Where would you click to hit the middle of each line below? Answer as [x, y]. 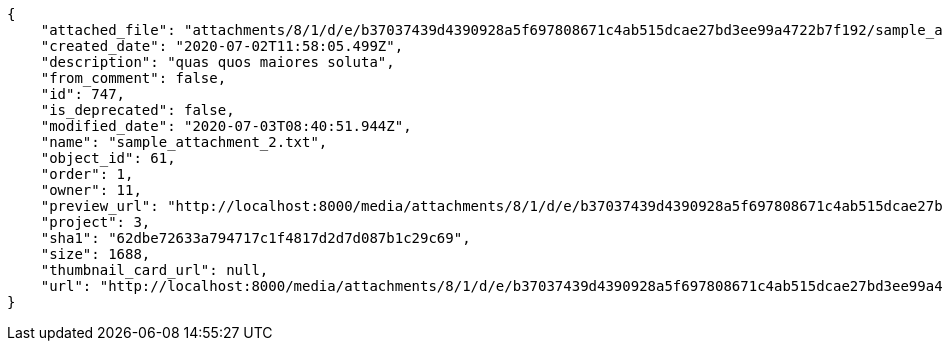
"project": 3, [95, 222]
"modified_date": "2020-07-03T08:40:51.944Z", [226, 126]
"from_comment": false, [133, 78]
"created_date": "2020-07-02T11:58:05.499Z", [222, 46]
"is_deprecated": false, [137, 110]
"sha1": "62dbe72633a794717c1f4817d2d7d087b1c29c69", [255, 238]
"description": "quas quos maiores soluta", [217, 62]
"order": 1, [87, 174]
